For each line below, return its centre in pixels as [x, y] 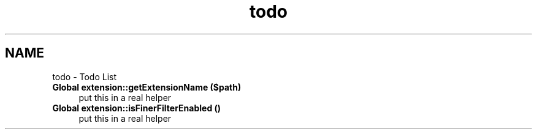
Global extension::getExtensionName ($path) [147, 87]
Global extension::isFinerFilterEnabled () [137, 108]
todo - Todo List [85, 76]
